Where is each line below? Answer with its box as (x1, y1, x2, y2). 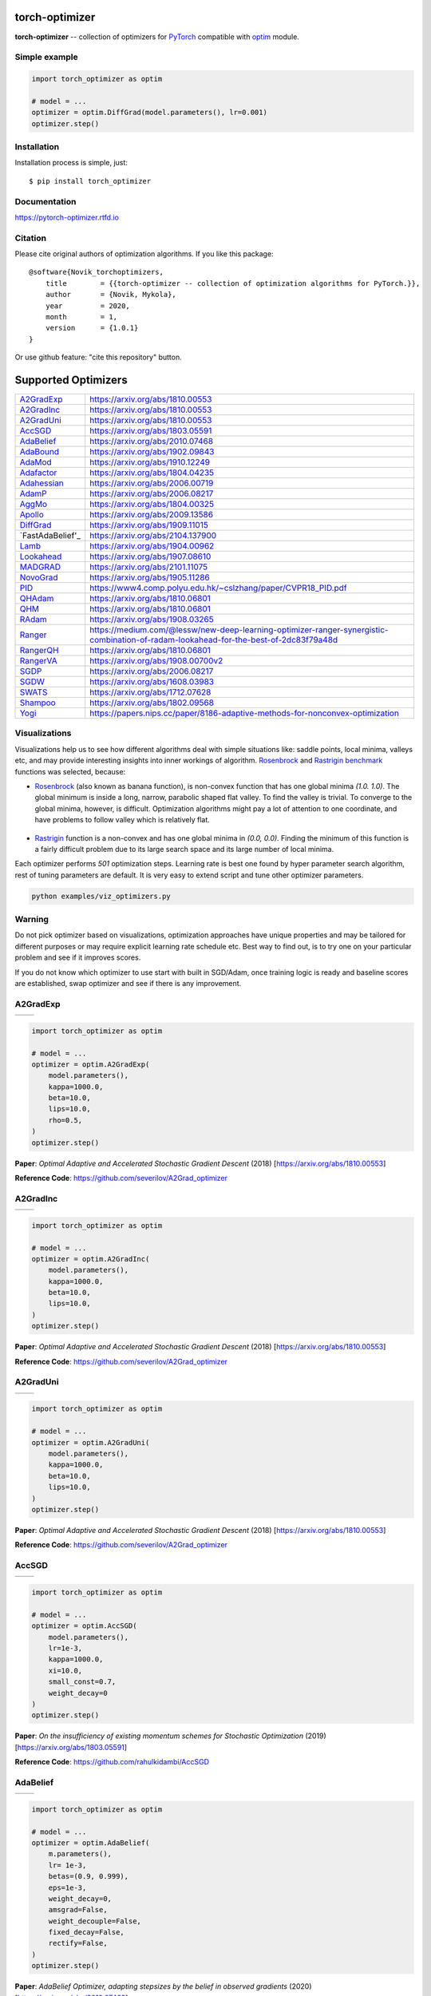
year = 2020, (45, 301, 131, 311)
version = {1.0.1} (45, 323, 139, 333)
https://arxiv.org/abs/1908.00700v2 (89, 655, 223, 667)
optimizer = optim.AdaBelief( (31, 1838, 150, 1847)
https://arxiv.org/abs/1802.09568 (89, 697, 215, 708)
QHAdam (19, 593, 54, 604)
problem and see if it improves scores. (14, 952, 141, 962)
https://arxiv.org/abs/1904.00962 (89, 541, 215, 552)
